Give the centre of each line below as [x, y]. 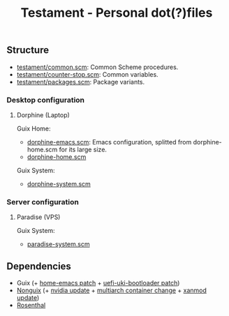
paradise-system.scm [58, 244]
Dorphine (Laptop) [43, 115]
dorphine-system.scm [59, 183]
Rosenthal [31, 306]
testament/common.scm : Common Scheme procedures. [97, 67]
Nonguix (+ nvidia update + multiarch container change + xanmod [112, 290]
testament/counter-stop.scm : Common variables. [87, 74]
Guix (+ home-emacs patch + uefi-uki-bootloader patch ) [98, 283]
